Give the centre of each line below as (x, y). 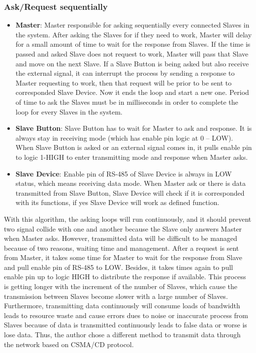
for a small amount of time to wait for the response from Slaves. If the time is (133, 44)
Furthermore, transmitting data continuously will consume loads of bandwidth (122, 306)
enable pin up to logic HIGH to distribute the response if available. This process (125, 277)
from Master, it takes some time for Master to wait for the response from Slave (123, 257)
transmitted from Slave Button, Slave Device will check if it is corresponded (130, 192)
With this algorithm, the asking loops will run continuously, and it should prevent (128, 219)
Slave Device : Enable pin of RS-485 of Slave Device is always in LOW (124, 173)
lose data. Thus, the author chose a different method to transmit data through (122, 335)
